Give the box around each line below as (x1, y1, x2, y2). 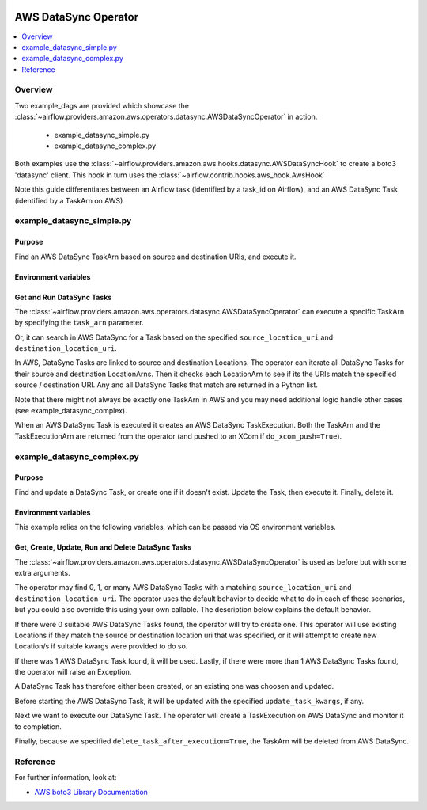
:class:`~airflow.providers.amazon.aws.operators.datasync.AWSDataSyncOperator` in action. (14, 112, 318, 122)
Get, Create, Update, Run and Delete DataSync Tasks (14, 542, 192, 552)
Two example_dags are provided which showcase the (14, 101, 190, 110)
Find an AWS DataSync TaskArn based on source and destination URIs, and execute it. (14, 252, 297, 261)
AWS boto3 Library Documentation (34, 787, 148, 797)
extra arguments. (14, 568, 70, 577)
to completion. (14, 721, 62, 732)
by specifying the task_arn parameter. (14, 318, 144, 328)
